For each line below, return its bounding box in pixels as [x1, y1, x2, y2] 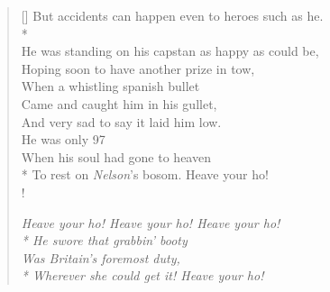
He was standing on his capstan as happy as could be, [21, 41, 319, 60]
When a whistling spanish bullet [21, 77, 200, 96]
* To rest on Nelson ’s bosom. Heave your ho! [21, 165, 269, 184]
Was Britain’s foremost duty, [21, 248, 180, 267]
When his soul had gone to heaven [21, 147, 211, 166]
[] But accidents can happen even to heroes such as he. [21, 6, 324, 24]
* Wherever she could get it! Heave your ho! [21, 266, 264, 285]
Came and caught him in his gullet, [21, 94, 217, 113]
